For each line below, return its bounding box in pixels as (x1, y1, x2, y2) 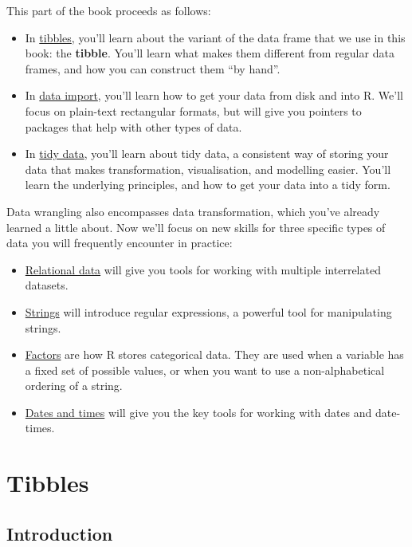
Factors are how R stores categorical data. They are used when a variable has (25, 346, 404, 363)
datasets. (25, 277, 69, 293)
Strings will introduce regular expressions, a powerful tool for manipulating (25, 303, 392, 320)
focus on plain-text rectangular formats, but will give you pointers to (25, 102, 362, 119)
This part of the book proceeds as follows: (6, 2, 211, 18)
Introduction (6, 521, 113, 545)
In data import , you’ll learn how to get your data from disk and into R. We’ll (25, 87, 403, 104)
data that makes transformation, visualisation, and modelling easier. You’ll (25, 160, 391, 177)
